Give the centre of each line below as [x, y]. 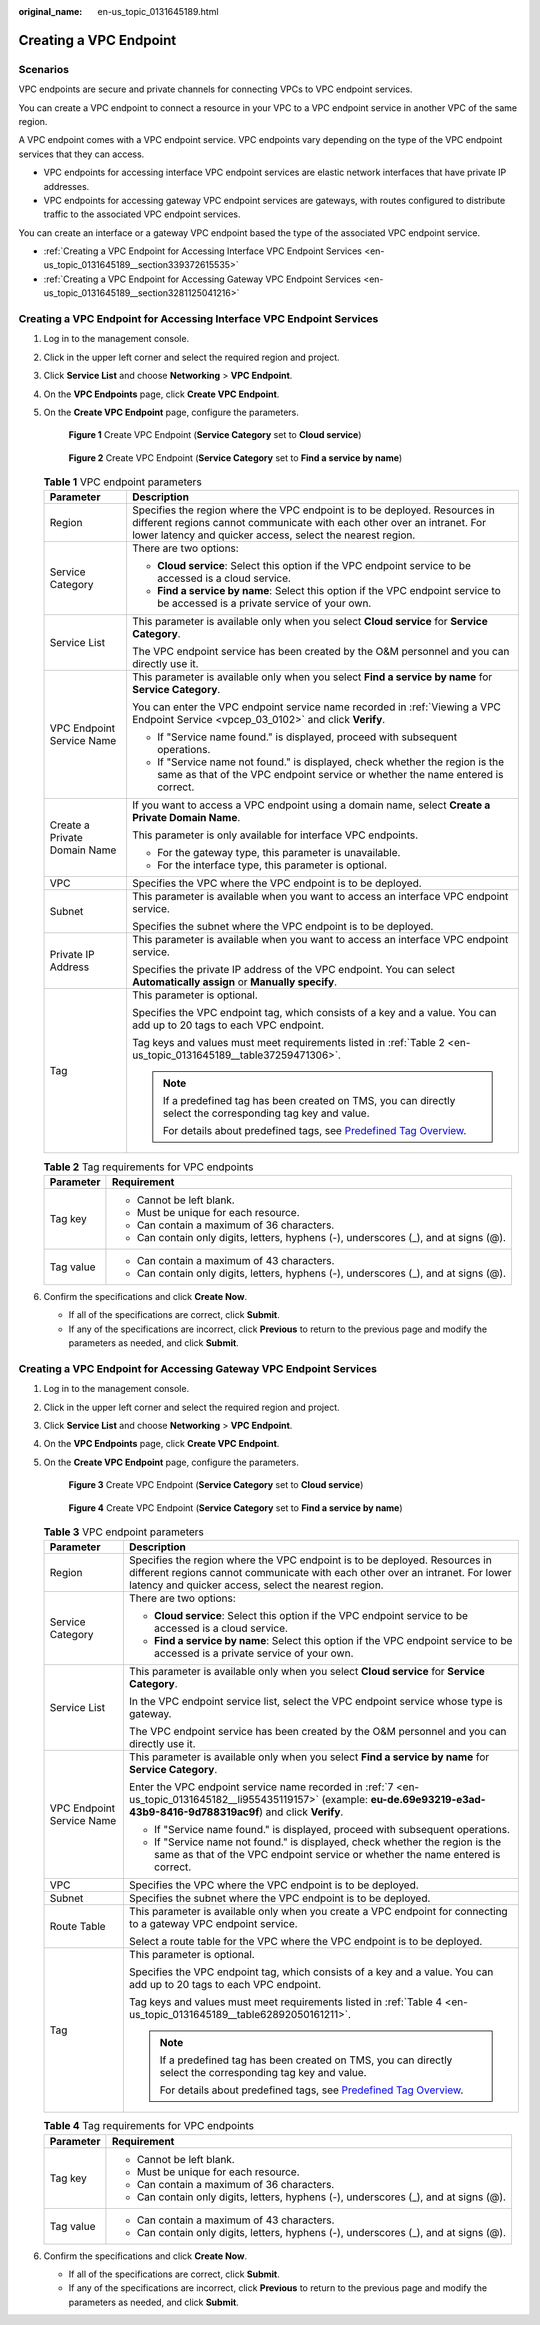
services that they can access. [81, 154]
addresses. [66, 186]
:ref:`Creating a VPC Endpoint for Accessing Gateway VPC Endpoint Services [202, 279]
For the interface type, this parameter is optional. [272, 865]
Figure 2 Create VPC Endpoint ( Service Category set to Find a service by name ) [235, 457]
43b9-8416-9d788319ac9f [194, 1812]
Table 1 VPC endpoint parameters [122, 482]
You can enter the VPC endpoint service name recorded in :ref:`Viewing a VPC [316, 707]
